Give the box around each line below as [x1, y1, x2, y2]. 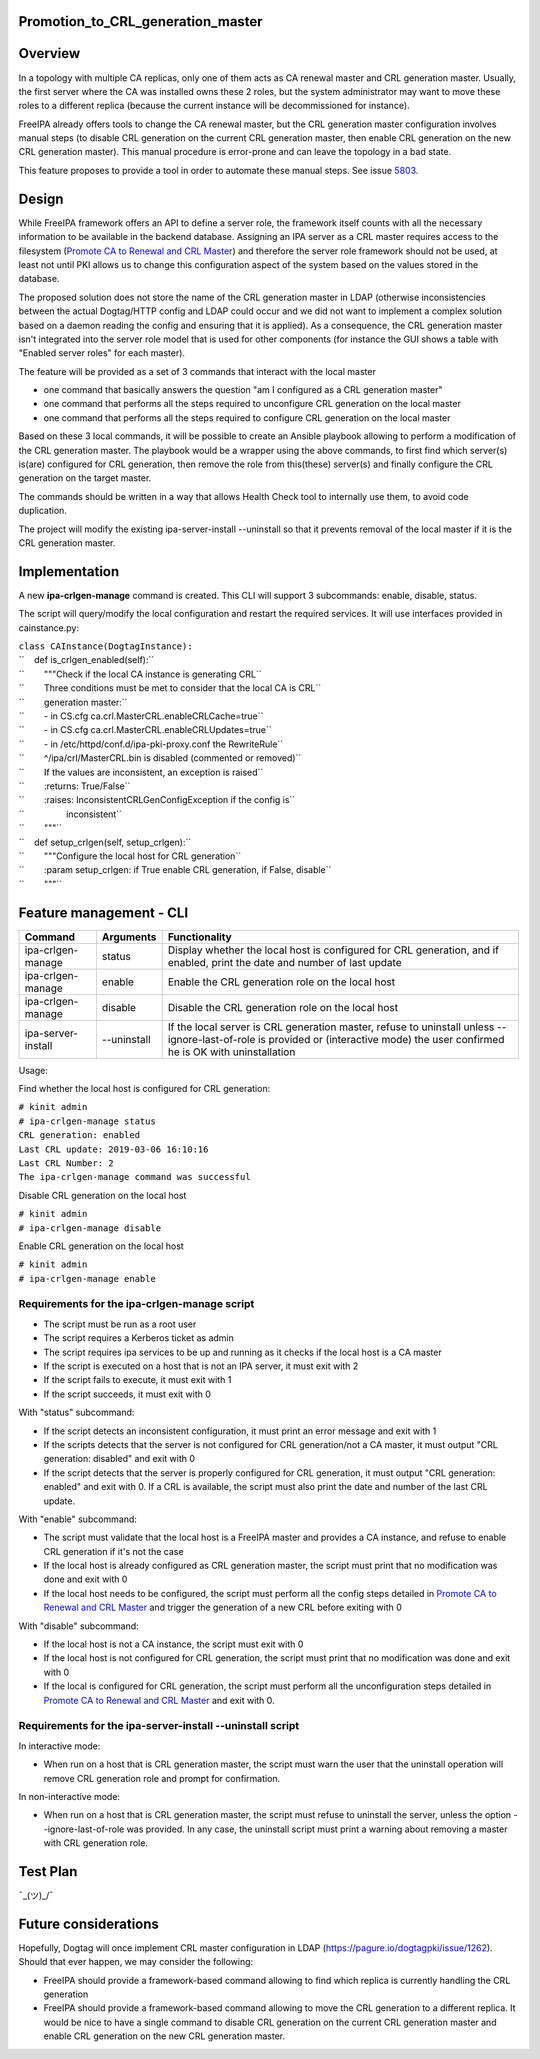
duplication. [18, 505, 67, 517]
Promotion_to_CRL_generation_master [18, 13, 264, 30]
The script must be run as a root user [43, 1318, 197, 1330]
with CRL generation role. [43, 1837, 149, 1849]
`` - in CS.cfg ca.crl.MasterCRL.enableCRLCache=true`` [18, 710, 264, 722]
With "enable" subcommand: [18, 1513, 137, 1525]
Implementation [18, 563, 120, 580]
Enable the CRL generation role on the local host [167, 975, 395, 989]
